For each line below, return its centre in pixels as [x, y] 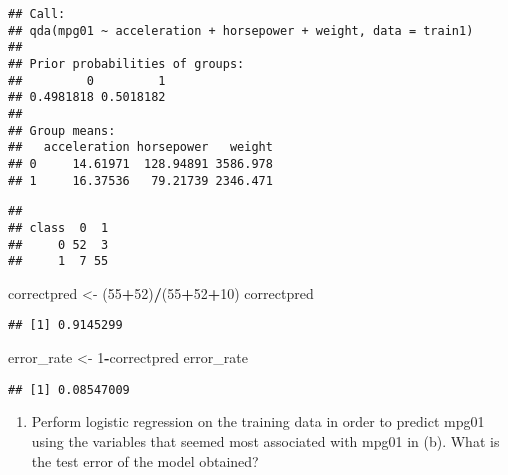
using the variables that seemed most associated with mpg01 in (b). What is [265, 440]
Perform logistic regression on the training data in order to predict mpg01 [258, 421]
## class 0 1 [58, 227]
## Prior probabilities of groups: [126, 63]
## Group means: [62, 130]
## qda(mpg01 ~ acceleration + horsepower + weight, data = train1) [241, 30]
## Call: [37, 14]
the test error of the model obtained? [145, 460]
